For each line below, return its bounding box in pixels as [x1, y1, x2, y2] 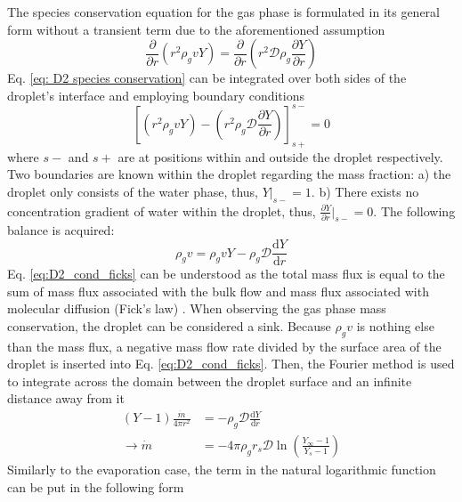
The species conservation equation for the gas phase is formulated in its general [7, 3, 440, 20]
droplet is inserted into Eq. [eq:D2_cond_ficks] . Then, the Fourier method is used [7, 354, 455, 373]
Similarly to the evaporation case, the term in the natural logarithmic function [7, 460, 436, 478]
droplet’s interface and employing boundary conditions [7, 85, 304, 104]
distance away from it [7, 389, 125, 408]
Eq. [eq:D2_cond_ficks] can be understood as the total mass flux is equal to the [7, 264, 445, 283]
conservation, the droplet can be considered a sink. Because [7, 316, 331, 335]
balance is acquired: [7, 221, 115, 239]
